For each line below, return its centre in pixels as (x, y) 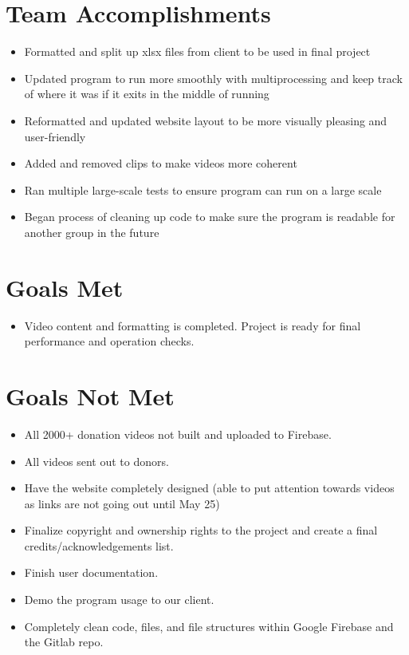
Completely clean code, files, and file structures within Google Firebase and (209, 626)
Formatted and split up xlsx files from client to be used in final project (197, 51)
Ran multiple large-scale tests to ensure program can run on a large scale (203, 189)
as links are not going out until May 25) (122, 503)
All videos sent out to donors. (96, 461)
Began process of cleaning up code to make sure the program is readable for (210, 217)
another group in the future (92, 232)
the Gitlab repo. (64, 642)
